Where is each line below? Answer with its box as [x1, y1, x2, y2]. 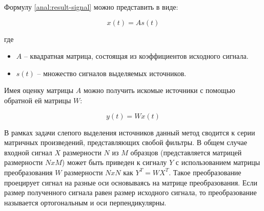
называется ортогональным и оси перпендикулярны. [4, 197, 167, 207]
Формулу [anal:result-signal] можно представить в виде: [4, 2, 178, 12]
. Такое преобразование [169, 167, 241, 177]
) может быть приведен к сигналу [62, 157, 167, 168]
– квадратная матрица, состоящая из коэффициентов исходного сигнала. [24, 51, 249, 61]
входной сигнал [4, 147, 52, 157]
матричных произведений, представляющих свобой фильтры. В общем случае [4, 137, 248, 148]
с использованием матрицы [175, 157, 260, 168]
